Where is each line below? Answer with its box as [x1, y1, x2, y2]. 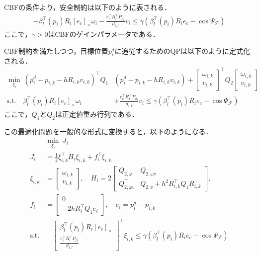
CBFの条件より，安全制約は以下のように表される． [4, 2, 171, 12]
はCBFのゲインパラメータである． [48, 29, 160, 39]
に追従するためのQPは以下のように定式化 [114, 45, 250, 56]
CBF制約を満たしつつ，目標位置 [4, 45, 108, 56]
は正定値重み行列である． [55, 108, 139, 119]
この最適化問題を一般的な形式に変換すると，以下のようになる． [4, 126, 213, 136]
